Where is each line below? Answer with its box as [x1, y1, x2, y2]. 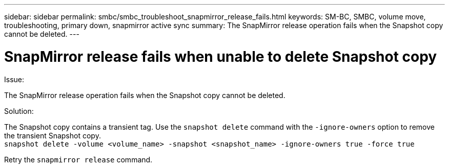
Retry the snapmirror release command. [4, 155, 153, 164]
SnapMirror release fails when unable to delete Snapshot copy [4, 47, 437, 65]
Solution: [4, 106, 34, 115]
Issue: [4, 75, 25, 84]
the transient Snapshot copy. [4, 131, 101, 140]
